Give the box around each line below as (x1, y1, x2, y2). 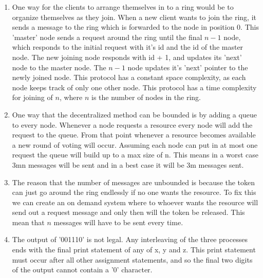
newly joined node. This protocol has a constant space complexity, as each (12, 72, 246, 83)
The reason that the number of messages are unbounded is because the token (12, 176, 255, 187)
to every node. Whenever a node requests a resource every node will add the (12, 119, 253, 130)
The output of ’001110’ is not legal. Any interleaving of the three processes (12, 234, 248, 245)
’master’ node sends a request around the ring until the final (12, 31, 202, 42)
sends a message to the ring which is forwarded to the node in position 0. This (12, 22, 259, 32)
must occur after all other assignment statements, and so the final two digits (12, 254, 253, 265)
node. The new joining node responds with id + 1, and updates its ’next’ (12, 51, 242, 62)
